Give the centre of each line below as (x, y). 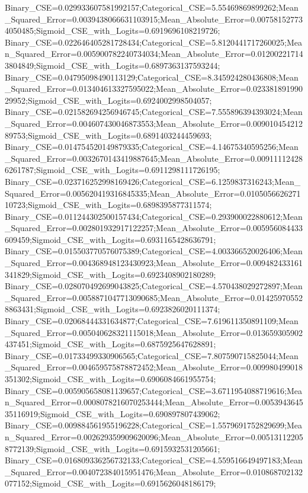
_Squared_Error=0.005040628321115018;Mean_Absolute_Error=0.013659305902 (154, 332)
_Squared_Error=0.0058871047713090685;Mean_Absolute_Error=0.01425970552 (154, 297)
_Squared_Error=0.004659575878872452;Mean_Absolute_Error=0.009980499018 (154, 367)
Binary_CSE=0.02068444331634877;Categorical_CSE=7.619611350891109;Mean (152, 321)
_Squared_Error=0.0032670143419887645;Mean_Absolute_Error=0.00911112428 (154, 158)
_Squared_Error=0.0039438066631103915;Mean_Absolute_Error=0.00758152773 (154, 19)
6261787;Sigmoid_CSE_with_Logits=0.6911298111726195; (113, 170)
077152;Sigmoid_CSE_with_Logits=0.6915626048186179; (110, 483)
